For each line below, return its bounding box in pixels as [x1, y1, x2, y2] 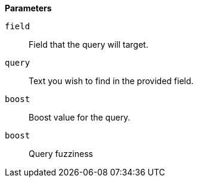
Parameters [5, 3, 52, 13]
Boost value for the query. [29, 112, 131, 122]
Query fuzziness [29, 149, 93, 159]
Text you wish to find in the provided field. [29, 76, 194, 86]
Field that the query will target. [29, 39, 148, 50]
